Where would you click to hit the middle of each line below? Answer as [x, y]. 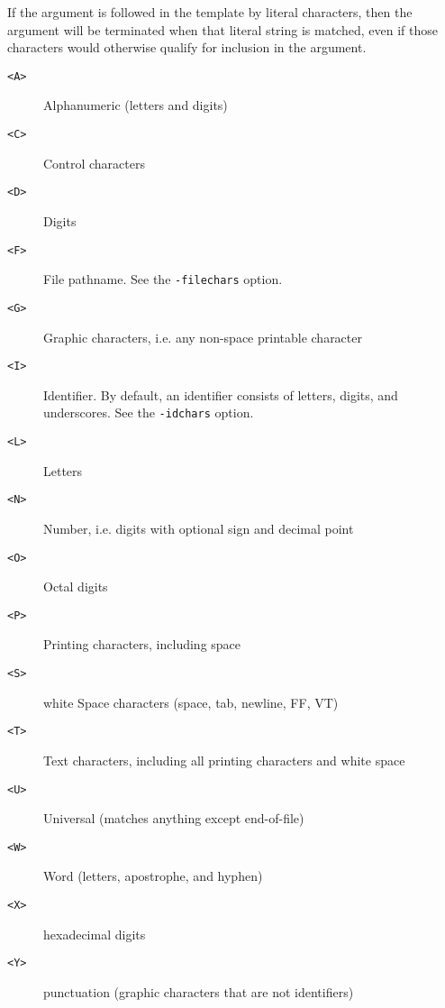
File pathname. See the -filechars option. [163, 279]
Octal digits [76, 586]
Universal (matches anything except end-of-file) [174, 818]
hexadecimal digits [95, 934]
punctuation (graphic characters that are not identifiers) [199, 991]
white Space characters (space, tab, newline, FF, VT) [191, 702]
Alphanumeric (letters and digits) [136, 105]
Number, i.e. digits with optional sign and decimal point [199, 528]
